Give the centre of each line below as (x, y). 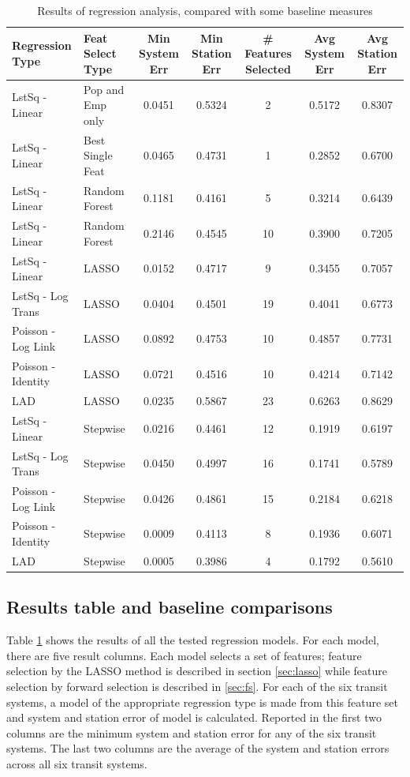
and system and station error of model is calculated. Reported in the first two (194, 717)
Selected (268, 68)
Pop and (104, 89)
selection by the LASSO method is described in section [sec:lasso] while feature (197, 671)
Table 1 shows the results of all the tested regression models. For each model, (193, 640)
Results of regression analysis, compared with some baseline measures (205, 10)
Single (98, 155)
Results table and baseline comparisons (170, 607)
